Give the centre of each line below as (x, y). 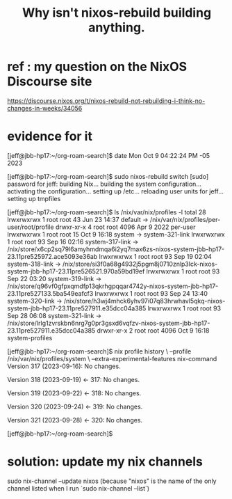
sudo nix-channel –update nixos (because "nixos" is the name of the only (112, 481)
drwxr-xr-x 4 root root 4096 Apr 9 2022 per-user (125, 227)
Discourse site (50, 82)
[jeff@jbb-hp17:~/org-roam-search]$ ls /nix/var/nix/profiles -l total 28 (107, 212)
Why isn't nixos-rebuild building (117, 13)
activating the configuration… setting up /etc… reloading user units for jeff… (116, 191)
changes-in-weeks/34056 (45, 108)
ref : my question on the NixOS (97, 67)
